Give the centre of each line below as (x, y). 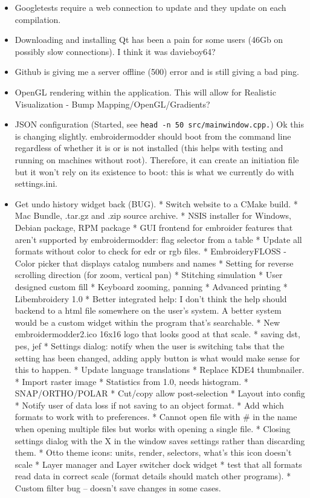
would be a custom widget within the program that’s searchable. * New (147, 322)
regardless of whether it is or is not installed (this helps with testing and (149, 148)
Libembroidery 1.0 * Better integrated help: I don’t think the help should (151, 298)
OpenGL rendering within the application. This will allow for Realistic (145, 92)
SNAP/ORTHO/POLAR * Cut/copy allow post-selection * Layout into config (160, 393)
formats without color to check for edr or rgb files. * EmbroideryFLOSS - (150, 251)
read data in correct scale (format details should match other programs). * (153, 476)
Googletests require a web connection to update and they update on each (150, 7)
